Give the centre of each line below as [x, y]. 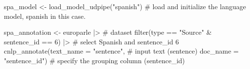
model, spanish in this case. [45, 16]
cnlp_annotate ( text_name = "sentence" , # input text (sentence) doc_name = [121, 51]
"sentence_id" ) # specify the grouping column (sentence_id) [95, 60]
